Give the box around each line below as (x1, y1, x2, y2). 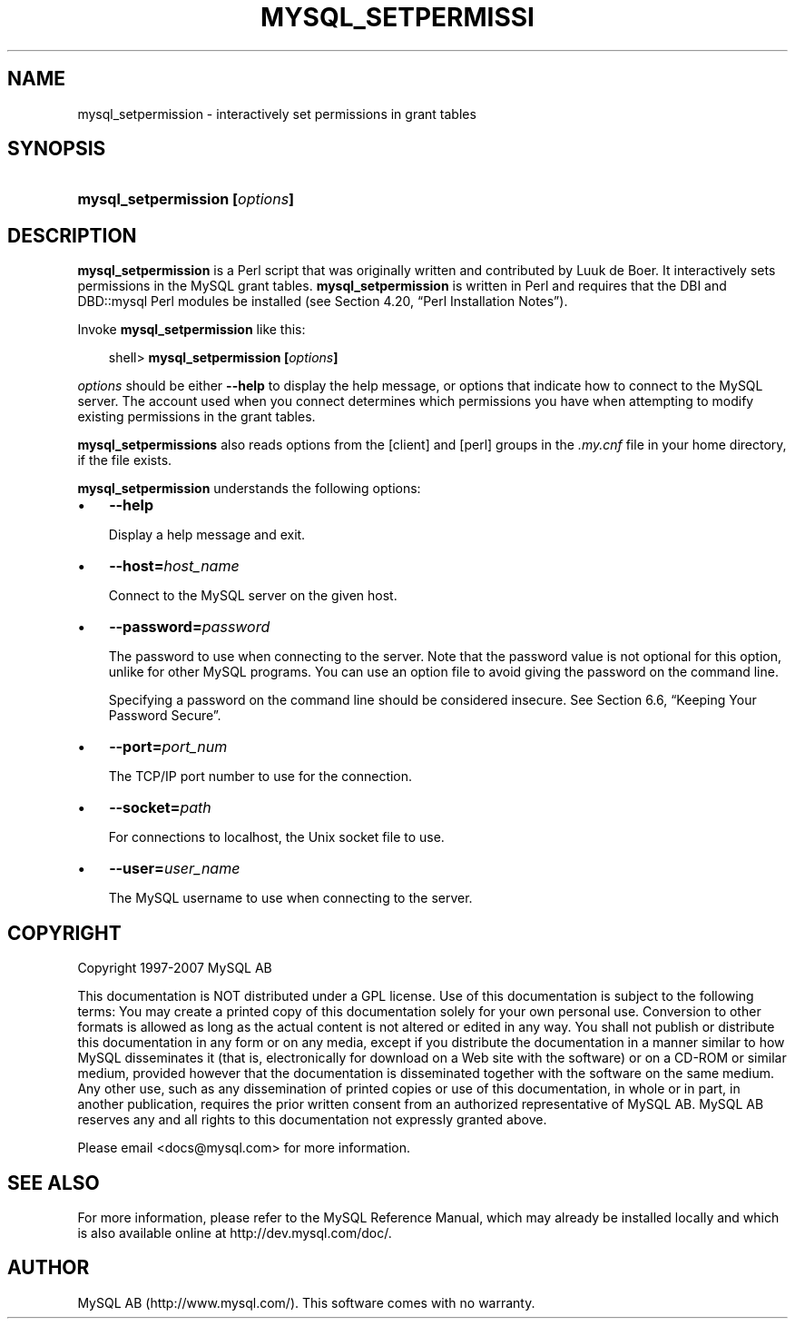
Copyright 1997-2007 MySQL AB (77, 960, 272, 976)
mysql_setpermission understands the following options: (77, 480, 421, 497)
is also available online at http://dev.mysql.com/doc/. (77, 1224, 392, 1241)
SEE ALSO (7, 1171, 100, 1194)
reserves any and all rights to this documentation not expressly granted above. (77, 1112, 547, 1128)
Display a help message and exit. (108, 527, 306, 543)
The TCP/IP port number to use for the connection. (108, 768, 413, 785)
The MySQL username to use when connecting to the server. (108, 890, 473, 906)
